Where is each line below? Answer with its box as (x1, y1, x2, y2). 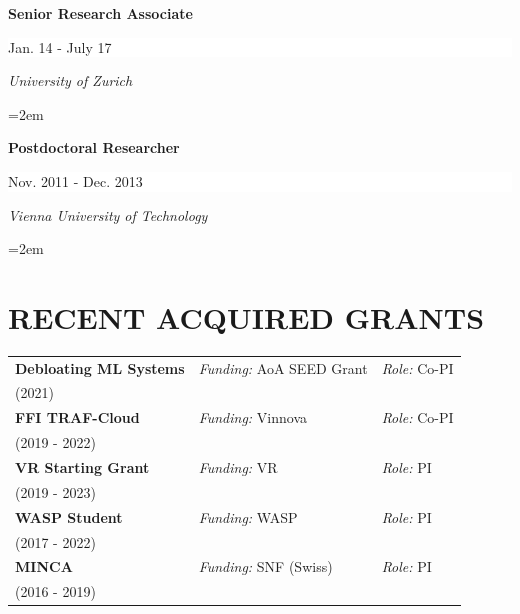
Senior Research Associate (8, 3, 193, 23)
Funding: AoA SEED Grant (198, 357, 368, 378)
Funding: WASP (198, 506, 298, 527)
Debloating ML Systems (15, 357, 185, 378)
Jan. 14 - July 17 (8, 36, 112, 57)
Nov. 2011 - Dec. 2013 (8, 170, 143, 191)
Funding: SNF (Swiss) (198, 556, 333, 577)
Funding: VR (198, 457, 278, 477)
